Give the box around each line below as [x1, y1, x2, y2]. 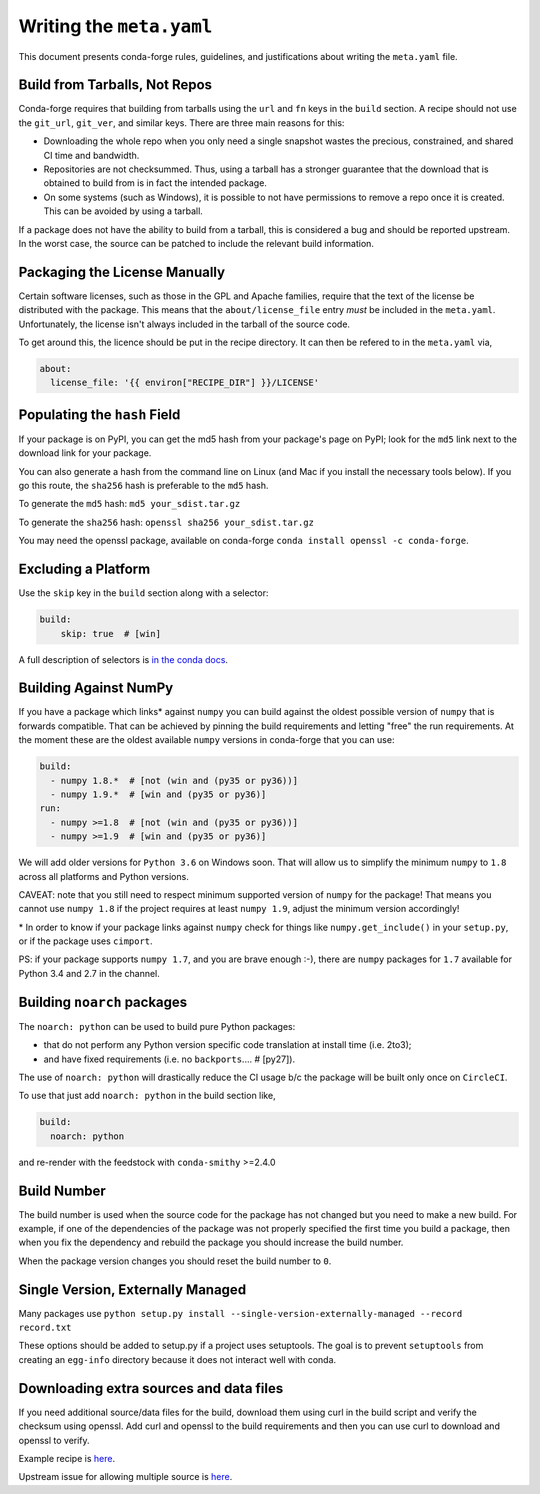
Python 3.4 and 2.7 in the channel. [18, 967, 160, 979]
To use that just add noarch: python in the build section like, [18, 1090, 276, 1102]
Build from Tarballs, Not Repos [18, 76, 213, 94]
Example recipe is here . [18, 1452, 115, 1464]
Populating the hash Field [18, 406, 181, 423]
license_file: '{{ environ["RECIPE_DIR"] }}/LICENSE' [50, 377, 320, 389]
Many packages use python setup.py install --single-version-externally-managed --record [18, 1307, 463, 1319]
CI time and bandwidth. [43, 149, 140, 161]
